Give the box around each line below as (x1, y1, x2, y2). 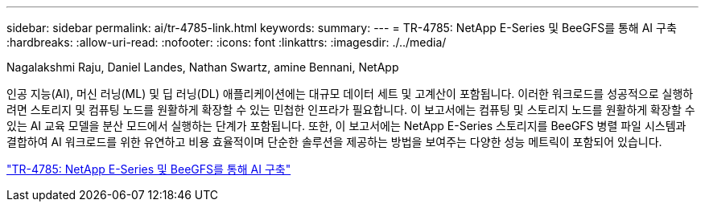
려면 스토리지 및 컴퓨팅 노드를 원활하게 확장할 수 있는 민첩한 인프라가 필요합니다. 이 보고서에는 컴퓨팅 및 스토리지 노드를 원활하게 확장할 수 (6, 103, 695, 116)
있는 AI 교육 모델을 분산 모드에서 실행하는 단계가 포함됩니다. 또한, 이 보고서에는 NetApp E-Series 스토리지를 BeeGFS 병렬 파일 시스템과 (6, 119, 686, 133)
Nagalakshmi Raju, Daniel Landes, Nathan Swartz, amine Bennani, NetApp (6, 60, 399, 74)
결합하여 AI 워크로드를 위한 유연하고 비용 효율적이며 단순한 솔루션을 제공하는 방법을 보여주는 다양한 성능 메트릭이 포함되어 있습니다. (6, 135, 662, 149)
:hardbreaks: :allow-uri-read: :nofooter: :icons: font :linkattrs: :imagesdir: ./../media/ (6, 35, 447, 49)
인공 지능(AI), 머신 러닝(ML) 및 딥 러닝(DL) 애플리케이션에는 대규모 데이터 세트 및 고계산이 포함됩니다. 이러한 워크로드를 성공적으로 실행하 (6, 87, 694, 100)
